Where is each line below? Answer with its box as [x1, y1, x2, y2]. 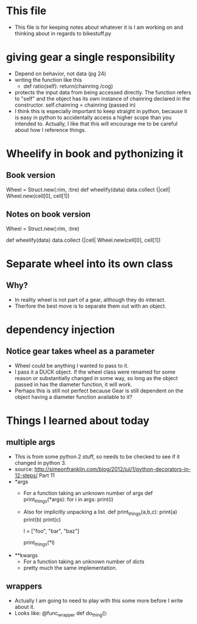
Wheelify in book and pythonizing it [6, 147, 183, 160]
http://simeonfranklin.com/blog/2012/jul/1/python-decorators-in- [34, 465, 191, 473]
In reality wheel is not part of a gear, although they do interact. [14, 296, 166, 303]
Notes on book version [6, 209, 91, 219]
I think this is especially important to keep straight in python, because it [14, 107, 188, 114]
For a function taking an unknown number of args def [23, 489, 153, 496]
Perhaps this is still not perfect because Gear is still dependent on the [14, 387, 183, 394]
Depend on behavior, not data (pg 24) [14, 70, 106, 77]
